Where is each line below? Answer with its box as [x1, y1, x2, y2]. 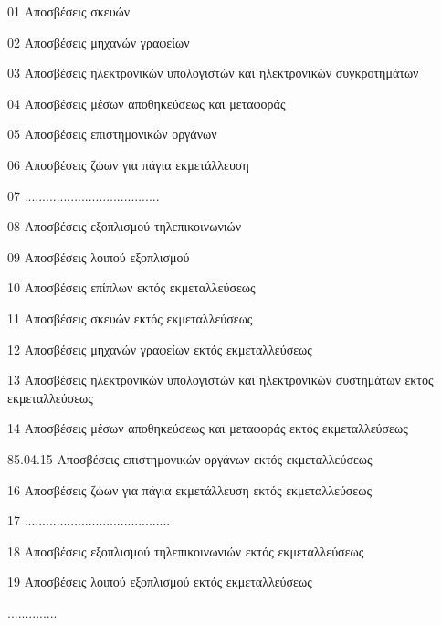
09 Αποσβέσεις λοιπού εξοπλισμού [7, 247, 190, 266]
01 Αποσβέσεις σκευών [7, 2, 131, 20]
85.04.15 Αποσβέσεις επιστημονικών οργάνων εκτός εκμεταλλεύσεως [7, 449, 373, 468]
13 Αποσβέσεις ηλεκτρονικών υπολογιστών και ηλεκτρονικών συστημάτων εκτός [7, 370, 434, 389]
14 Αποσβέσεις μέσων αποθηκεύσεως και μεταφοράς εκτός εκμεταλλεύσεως [7, 418, 408, 438]
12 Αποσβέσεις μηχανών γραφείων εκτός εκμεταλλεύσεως [7, 339, 312, 358]
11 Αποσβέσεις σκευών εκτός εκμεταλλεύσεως [7, 308, 253, 327]
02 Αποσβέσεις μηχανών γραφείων [7, 32, 190, 51]
